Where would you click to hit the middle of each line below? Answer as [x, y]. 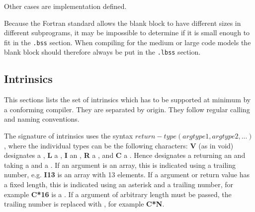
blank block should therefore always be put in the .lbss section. [102, 52]
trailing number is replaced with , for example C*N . [84, 204]
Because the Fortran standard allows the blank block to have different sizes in [123, 23]
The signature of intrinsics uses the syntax [69, 136]
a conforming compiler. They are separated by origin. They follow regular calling [127, 109]
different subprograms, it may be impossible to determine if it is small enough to [127, 33]
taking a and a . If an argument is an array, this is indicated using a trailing [120, 165]
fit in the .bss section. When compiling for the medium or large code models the [127, 42]
